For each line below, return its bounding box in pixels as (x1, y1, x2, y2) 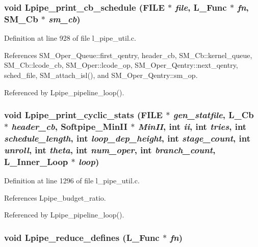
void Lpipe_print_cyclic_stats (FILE (4, 108, 163, 121)
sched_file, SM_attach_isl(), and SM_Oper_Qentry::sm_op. (4, 69, 198, 80)
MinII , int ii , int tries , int (138, 120, 247, 132)
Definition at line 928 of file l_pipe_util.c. (4, 33, 136, 43)
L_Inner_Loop (4, 155, 68, 168)
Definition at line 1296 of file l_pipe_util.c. (4, 175, 140, 186)
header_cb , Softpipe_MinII (11, 120, 127, 132)
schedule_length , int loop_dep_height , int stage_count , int (4, 131, 251, 144)
